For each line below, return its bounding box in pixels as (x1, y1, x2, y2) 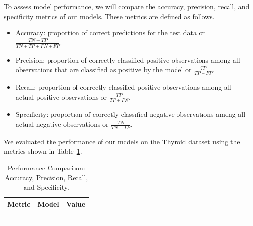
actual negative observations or (15, 119, 109, 129)
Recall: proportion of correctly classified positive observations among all (15, 82, 231, 92)
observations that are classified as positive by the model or (15, 64, 192, 75)
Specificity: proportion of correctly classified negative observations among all (15, 109, 246, 119)
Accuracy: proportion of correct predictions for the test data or (15, 28, 205, 38)
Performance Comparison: (7, 163, 85, 173)
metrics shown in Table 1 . (4, 146, 82, 156)
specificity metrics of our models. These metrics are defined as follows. (4, 11, 215, 21)
